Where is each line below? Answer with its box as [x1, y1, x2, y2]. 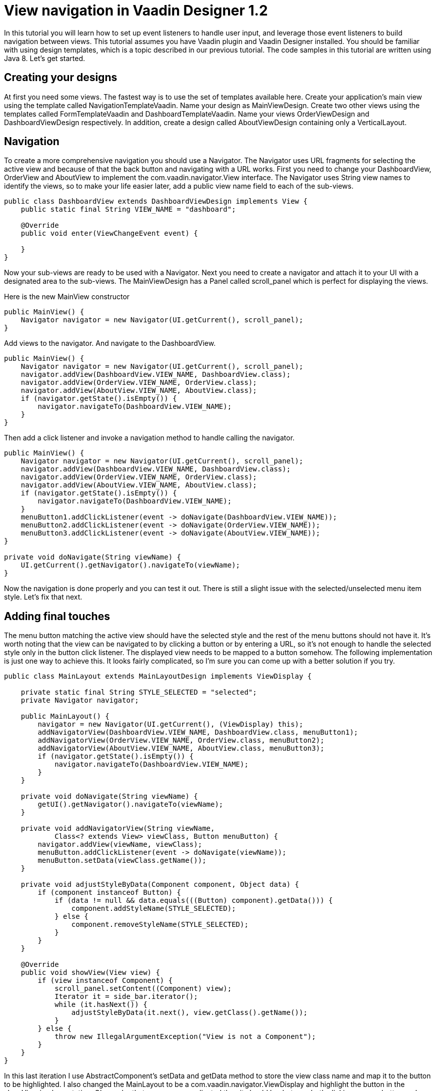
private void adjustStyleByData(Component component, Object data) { [20, 880, 299, 889]
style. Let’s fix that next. [4, 593, 82, 602]
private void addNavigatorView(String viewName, [20, 824, 215, 833]
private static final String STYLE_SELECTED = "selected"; [20, 688, 257, 697]
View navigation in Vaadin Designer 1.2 [4, 2, 268, 19]
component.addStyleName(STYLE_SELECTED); [71, 904, 236, 913]
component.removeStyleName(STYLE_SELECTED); [71, 920, 248, 929]
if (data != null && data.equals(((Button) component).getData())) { [54, 896, 333, 905]
